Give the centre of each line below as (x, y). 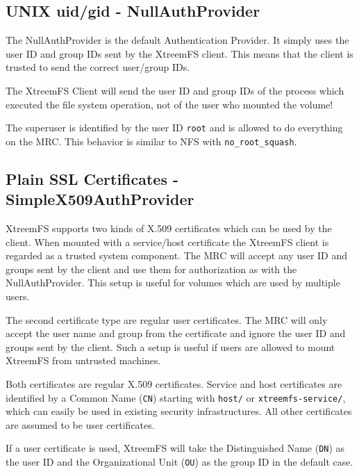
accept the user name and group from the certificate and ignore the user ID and (176, 333)
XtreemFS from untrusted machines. (83, 360)
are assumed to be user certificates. (80, 424)
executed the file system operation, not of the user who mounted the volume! (169, 104)
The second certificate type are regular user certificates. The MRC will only (167, 319)
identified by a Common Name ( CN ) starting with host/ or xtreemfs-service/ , (176, 397)
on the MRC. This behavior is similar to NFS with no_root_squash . (151, 141)
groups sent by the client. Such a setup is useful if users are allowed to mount (170, 346)
